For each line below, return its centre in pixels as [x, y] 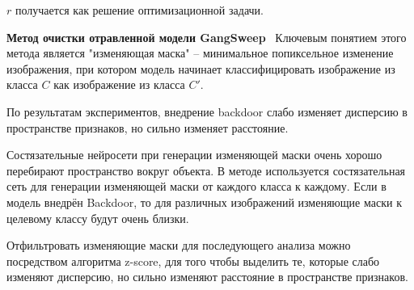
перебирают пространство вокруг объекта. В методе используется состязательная [206, 170]
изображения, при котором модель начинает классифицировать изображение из [201, 68]
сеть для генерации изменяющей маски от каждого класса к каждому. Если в [196, 186]
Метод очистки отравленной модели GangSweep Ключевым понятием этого [207, 37]
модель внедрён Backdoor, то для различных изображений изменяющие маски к [204, 202]
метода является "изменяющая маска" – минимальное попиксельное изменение [200, 53]
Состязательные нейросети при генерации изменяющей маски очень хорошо [194, 155]
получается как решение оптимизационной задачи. [139, 10]
